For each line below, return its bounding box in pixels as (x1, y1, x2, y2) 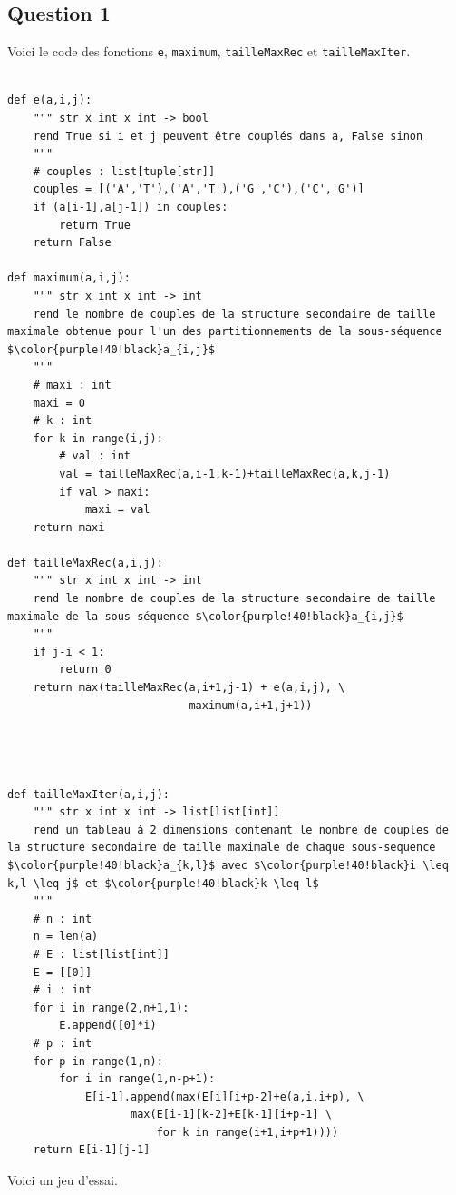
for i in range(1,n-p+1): (59, 1072, 216, 1086)
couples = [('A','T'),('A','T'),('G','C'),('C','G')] (33, 183, 364, 196)
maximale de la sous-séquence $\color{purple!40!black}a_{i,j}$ (7, 609, 403, 623)
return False (33, 236, 112, 250)
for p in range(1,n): (33, 1054, 163, 1068)
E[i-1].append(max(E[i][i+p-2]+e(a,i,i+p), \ (84, 1090, 364, 1103)
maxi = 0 (33, 396, 85, 410)
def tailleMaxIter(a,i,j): (7, 787, 170, 801)
